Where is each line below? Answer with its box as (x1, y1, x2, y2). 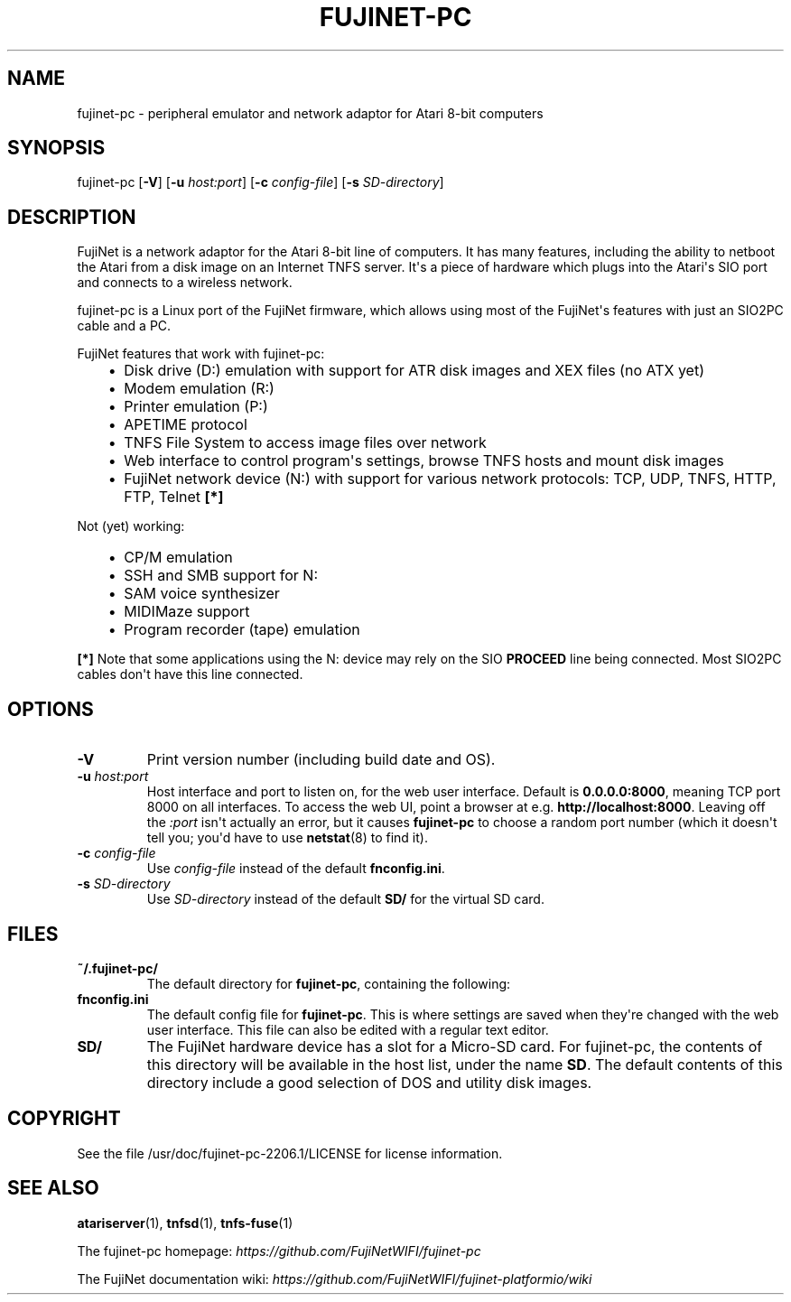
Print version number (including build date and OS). (146, 750, 496, 769)
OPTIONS (7, 697, 94, 721)
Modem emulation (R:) (124, 379, 275, 398)
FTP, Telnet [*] (124, 488, 224, 507)
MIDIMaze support (124, 602, 250, 621)
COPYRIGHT (7, 1107, 121, 1130)
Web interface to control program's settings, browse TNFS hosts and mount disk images (124, 451, 724, 470)
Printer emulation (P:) (124, 397, 268, 416)
